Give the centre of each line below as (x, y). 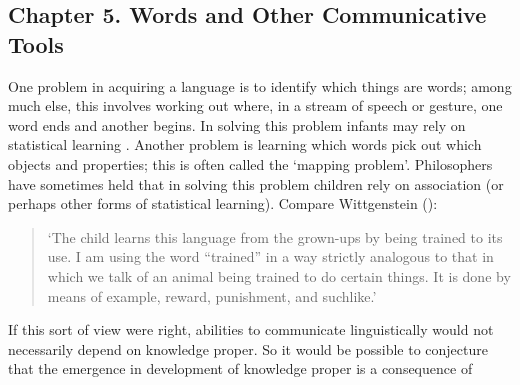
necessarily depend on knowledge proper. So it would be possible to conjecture (248, 348)
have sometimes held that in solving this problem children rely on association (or (256, 183)
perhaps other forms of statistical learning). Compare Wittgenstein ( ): (223, 203)
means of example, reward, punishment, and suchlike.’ (212, 295)
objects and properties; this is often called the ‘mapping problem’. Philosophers (250, 163)
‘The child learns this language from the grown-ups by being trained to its (275, 236)
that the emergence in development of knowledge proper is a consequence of (240, 368)
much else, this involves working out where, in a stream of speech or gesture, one (255, 105)
